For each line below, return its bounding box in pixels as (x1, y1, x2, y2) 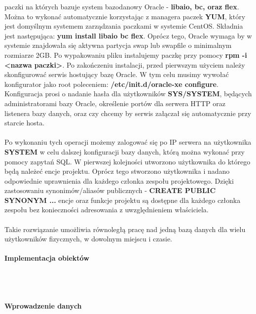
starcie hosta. (4, 118, 45, 128)
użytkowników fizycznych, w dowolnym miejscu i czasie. (4, 234, 172, 244)
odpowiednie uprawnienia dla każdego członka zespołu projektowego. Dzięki (4, 175, 234, 186)
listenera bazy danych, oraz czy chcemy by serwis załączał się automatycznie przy (4, 108, 252, 118)
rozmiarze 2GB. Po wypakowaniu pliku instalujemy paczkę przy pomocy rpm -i (4, 49, 247, 60)
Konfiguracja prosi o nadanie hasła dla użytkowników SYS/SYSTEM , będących (4, 88, 252, 99)
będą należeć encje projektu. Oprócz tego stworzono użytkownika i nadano (4, 166, 230, 176)
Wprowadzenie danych (4, 301, 82, 311)
